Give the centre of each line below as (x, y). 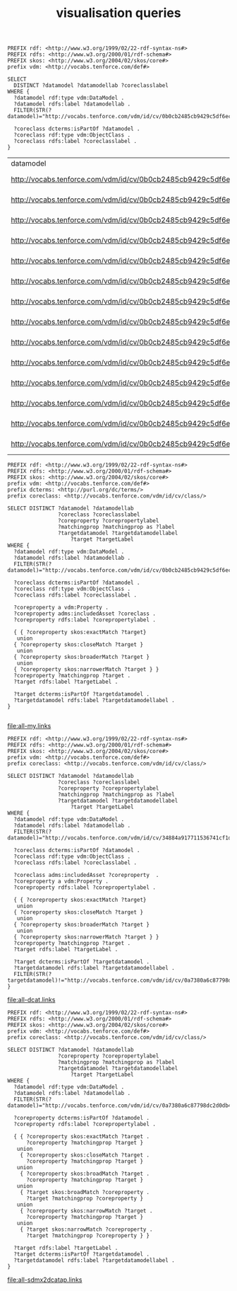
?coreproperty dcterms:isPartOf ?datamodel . (82, 1118)
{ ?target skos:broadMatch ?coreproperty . (85, 1193)
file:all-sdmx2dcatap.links (45, 1280)
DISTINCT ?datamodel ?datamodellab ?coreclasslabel (91, 86)
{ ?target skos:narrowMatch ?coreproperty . (86, 1229)
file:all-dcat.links (31, 1000)
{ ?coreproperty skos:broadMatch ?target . (85, 1174)
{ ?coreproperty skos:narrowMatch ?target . (86, 1211)
